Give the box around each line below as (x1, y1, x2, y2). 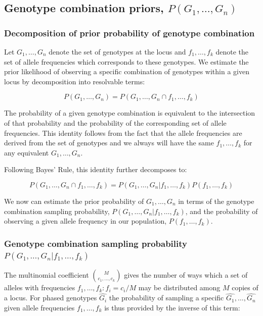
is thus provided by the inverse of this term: (104, 302, 240, 312)
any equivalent (4, 147, 49, 157)
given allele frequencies (4, 302, 75, 312)
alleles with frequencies (4, 282, 75, 293)
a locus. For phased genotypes (4, 292, 97, 303)
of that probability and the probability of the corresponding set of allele (4, 117, 227, 128)
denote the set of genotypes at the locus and (49, 46, 186, 57)
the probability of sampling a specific (109, 292, 224, 303)
